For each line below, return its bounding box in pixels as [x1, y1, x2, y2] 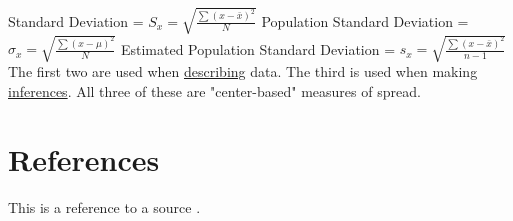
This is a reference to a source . [8, 197, 201, 218]
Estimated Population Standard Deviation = [120, 38, 396, 59]
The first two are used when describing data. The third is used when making [8, 61, 478, 82]
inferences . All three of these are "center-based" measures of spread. [8, 80, 421, 101]
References [8, 139, 160, 180]
